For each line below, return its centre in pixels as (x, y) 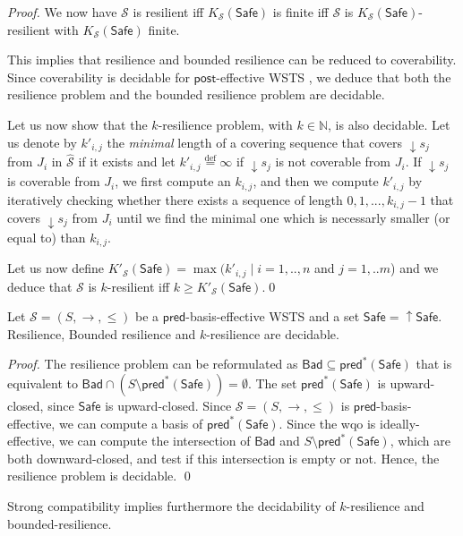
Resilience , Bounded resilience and (102, 333)
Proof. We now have (62, 12)
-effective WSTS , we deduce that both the (334, 77)
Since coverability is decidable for (99, 77)
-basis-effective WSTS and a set (273, 316)
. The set (272, 383)
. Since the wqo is (327, 423)
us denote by (42, 142)
